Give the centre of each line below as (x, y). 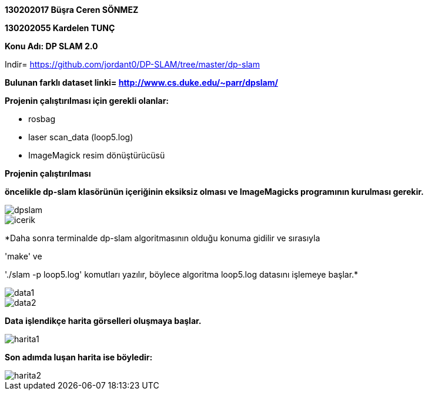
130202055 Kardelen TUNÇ (60, 28)
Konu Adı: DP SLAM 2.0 (51, 46)
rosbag (42, 119)
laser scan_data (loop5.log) (81, 137)
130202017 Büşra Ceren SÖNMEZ (72, 10)
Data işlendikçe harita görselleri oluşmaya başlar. (103, 321)
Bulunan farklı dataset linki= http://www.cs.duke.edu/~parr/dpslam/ (141, 82)
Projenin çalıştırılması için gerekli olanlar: (87, 101)
